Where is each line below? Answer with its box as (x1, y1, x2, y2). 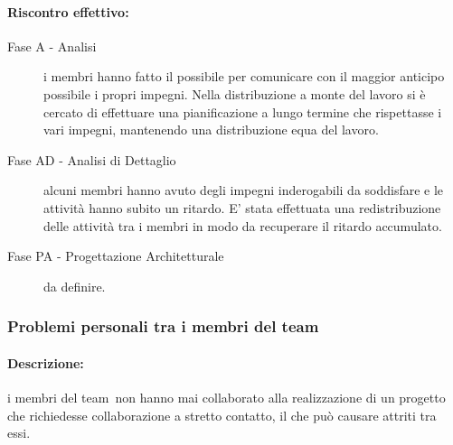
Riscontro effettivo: (7, 2, 129, 21)
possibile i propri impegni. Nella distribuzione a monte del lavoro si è (43, 84, 426, 103)
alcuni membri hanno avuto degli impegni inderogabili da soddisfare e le (43, 181, 444, 199)
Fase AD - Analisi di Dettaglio (7, 150, 176, 169)
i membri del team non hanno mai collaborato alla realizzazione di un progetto (7, 387, 446, 406)
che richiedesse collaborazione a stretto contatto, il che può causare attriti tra (7, 405, 437, 424)
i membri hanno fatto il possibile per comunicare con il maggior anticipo (43, 67, 445, 86)
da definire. (43, 276, 106, 295)
